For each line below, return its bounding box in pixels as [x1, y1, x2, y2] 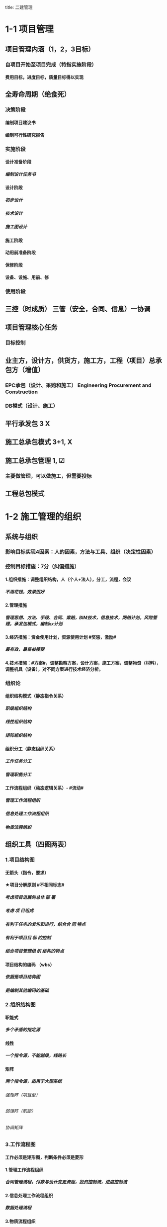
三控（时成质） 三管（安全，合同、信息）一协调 [5, 305, 151, 313]
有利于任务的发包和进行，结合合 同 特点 [5, 921, 86, 927]
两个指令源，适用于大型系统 [5, 1078, 62, 1084]
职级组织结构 [5, 705, 31, 711]
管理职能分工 [5, 772, 31, 778]
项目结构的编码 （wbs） [5, 962, 55, 967]
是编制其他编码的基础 [5, 987, 49, 993]
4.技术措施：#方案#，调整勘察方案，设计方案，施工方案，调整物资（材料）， [5, 660, 161, 666]
